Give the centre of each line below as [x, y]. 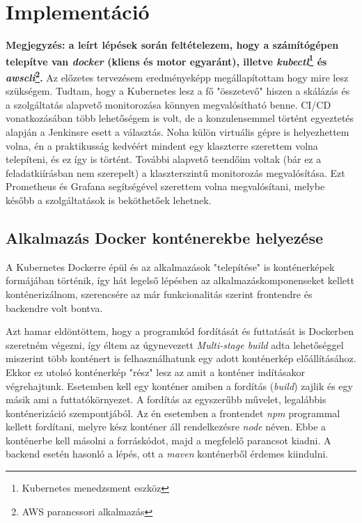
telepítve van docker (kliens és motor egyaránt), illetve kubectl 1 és [166, 60]
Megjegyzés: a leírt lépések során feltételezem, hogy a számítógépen [172, 45]
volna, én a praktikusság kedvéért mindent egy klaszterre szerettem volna [162, 145]
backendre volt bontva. [54, 307]
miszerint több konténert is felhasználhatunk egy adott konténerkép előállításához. [181, 358]
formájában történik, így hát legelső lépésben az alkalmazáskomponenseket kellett [180, 280]
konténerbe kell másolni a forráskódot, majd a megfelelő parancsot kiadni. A [168, 440]
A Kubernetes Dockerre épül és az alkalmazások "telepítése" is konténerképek [170, 266]
